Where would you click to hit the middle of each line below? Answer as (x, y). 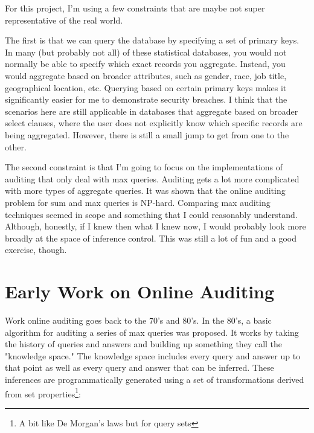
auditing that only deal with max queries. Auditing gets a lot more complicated (152, 178)
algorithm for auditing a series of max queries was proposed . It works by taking (152, 332)
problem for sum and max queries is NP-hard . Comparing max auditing (138, 202)
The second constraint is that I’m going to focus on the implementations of (144, 167)
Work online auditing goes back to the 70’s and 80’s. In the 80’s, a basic (138, 320)
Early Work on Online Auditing (140, 291)
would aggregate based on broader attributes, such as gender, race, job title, (146, 75)
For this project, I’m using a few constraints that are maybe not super (135, 8)
